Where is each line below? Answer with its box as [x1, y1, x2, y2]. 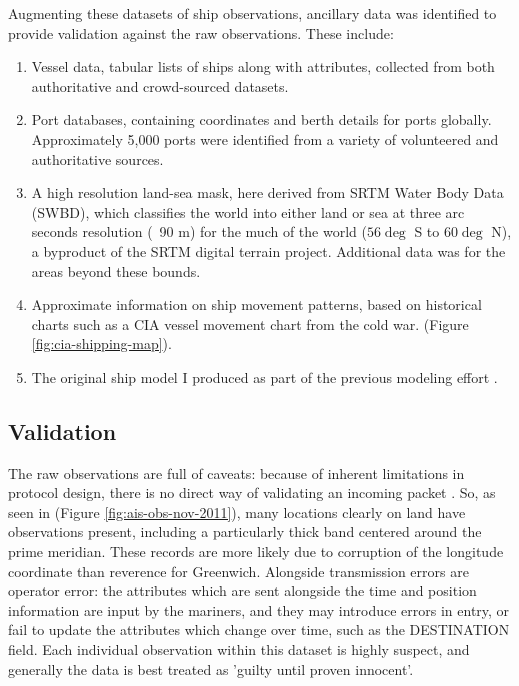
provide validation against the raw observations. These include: [8, 22, 394, 43]
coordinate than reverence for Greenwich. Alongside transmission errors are [8, 560, 469, 581]
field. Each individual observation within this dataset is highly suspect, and [8, 639, 470, 660]
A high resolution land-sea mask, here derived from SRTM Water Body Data [31, 182, 504, 203]
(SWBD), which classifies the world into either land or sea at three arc [31, 201, 465, 222]
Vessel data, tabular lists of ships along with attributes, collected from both [31, 56, 495, 77]
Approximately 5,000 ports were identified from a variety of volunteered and [31, 128, 499, 149]
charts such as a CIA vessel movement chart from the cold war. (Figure [31, 313, 469, 334]
